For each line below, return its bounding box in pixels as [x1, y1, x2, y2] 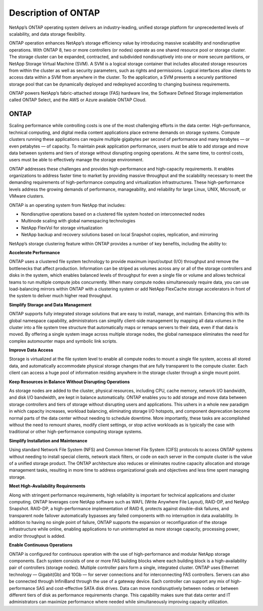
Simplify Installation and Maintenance [9, 437, 88, 443]
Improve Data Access [9, 347, 54, 353]
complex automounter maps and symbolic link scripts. [9, 338, 118, 344]
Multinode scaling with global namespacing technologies [21, 218, 136, 224]
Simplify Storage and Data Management [9, 302, 92, 307]
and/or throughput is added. [9, 533, 66, 539]
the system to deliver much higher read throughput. [9, 293, 113, 299]
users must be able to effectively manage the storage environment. [9, 157, 144, 163]
